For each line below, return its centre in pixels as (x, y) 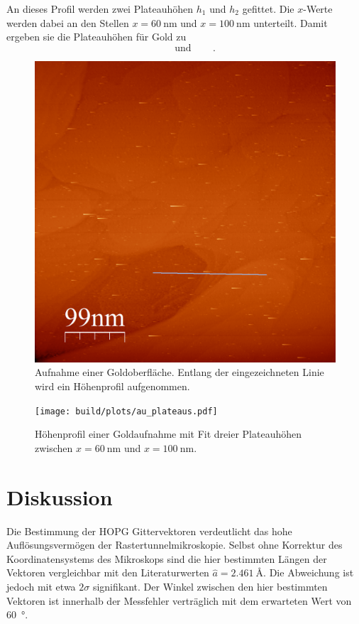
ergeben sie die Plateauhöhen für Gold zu (96, 37)
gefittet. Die (268, 9)
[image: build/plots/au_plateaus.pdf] (126, 411)
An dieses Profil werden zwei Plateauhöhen (100, 9)
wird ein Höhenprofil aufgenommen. (112, 386)
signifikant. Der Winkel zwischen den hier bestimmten (210, 586)
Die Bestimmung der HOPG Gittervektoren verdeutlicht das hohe (149, 531)
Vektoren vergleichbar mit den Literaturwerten (108, 572)
